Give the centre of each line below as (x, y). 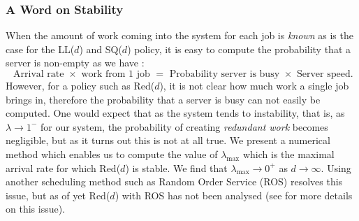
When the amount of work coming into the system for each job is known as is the (179, 35)
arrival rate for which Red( (63, 167)
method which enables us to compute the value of (112, 154)
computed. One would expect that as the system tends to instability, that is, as (175, 113)
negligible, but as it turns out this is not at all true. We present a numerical (168, 140)
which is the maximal (288, 154)
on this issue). (36, 209)
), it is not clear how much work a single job (254, 85)
